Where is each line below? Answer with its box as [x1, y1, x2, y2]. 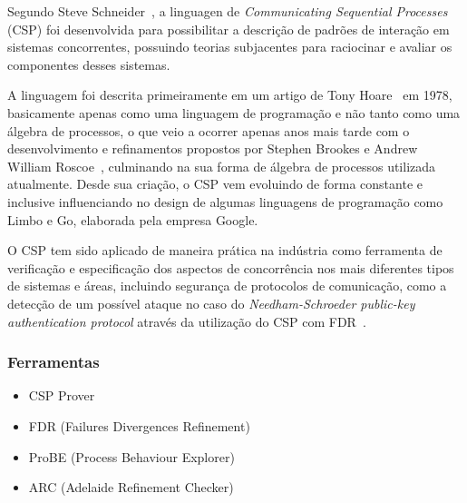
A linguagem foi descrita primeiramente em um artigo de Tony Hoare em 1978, [7, 85, 452, 104]
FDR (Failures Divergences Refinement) [28, 416, 250, 435]
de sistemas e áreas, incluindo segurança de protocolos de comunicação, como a [7, 276, 447, 295]
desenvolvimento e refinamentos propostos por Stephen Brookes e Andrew [7, 139, 418, 158]
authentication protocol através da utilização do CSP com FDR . [7, 311, 366, 330]
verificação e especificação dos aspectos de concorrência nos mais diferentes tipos [7, 258, 454, 277]
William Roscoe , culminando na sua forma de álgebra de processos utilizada [7, 156, 436, 175]
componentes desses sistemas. [7, 54, 170, 74]
